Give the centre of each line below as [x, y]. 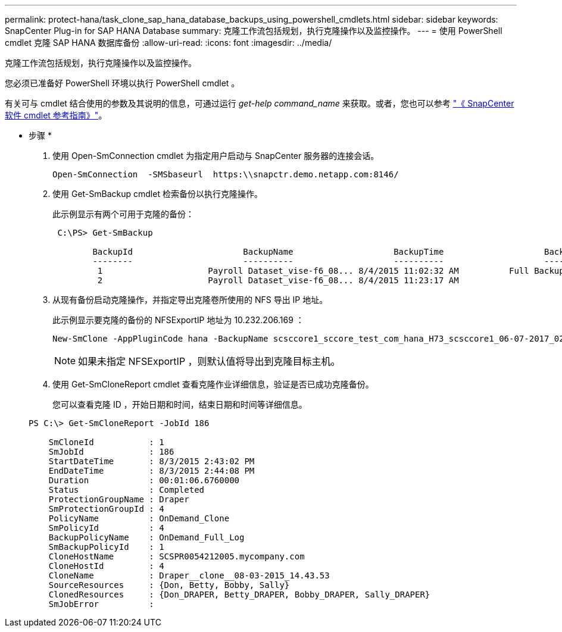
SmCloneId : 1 [106, 442]
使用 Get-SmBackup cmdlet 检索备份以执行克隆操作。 [157, 194]
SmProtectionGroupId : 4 [106, 509]
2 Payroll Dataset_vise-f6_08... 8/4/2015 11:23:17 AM [278, 280]
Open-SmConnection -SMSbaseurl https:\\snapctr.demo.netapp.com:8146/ [226, 174]
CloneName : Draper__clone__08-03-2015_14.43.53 [189, 575]
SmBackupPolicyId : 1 [106, 547]
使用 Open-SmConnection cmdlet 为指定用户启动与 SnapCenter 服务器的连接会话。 [216, 156]
